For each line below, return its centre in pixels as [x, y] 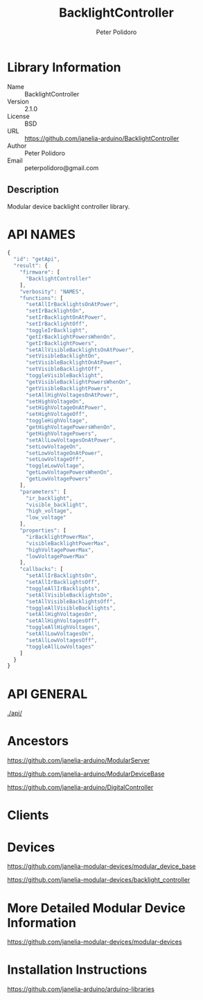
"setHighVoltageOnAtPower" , [66, 408]
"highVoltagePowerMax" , [60, 550]
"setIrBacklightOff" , [57, 324]
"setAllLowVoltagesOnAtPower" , [71, 440]
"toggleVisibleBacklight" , [64, 376]
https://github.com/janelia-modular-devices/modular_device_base [101, 867]
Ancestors [38, 741]
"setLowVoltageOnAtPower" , [64, 453]
